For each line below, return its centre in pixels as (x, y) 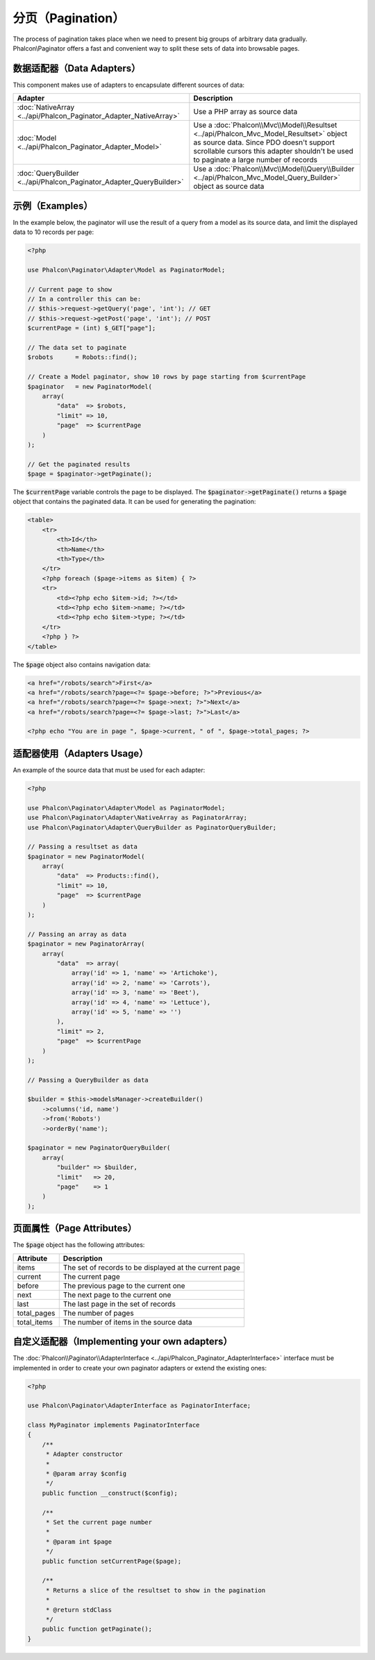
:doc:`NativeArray (46, 108)
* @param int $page (79, 1542)
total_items (35, 1322)
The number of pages (99, 1313)
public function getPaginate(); (97, 1629)
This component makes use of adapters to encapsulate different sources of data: (129, 85)
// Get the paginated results (79, 464)
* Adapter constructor (84, 1454)
